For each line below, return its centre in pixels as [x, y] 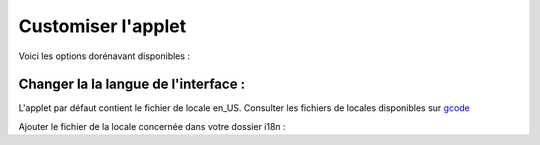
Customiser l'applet [102, 26]
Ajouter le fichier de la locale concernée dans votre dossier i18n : [152, 126]
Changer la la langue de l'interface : [131, 84]
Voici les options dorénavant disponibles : [104, 56]
